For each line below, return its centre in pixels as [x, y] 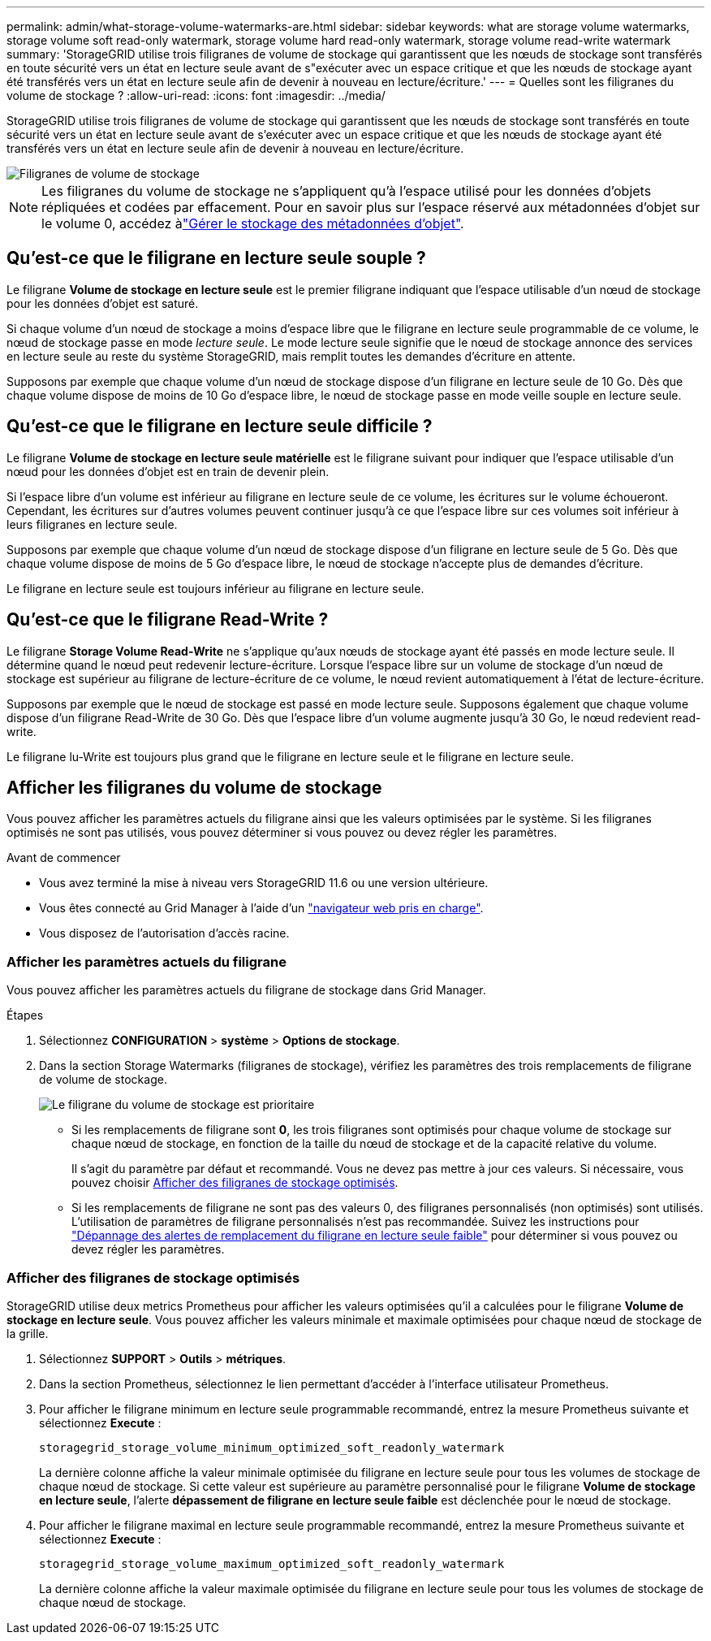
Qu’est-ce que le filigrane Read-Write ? [168, 620]
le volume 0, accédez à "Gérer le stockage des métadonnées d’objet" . [253, 223]
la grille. [28, 1333]
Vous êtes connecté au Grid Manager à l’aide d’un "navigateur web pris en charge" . [261, 908]
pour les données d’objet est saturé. [103, 303]
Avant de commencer [64, 858]
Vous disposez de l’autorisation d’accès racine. [164, 933]
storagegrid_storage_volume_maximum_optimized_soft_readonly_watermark [272, 1563]
